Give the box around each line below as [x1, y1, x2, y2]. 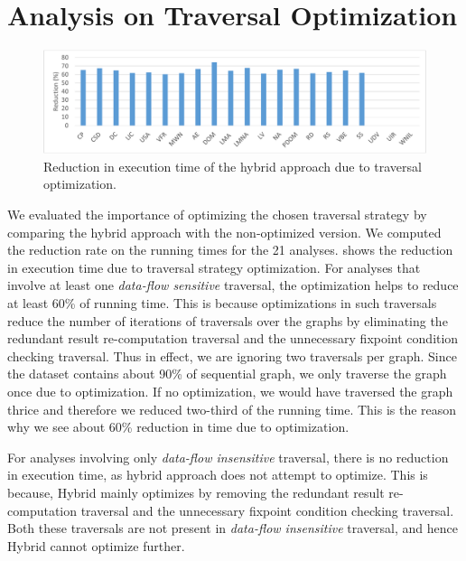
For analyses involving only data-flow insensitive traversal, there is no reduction [7, 447, 449, 466]
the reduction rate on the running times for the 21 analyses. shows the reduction [7, 240, 453, 259]
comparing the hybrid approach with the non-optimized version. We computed [7, 222, 442, 241]
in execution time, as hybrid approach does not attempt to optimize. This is [7, 465, 428, 484]
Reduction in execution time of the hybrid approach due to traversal [43, 156, 422, 175]
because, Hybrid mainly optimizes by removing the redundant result [7, 482, 385, 501]
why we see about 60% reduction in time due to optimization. [7, 417, 349, 436]
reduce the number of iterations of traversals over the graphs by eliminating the [7, 311, 448, 330]
